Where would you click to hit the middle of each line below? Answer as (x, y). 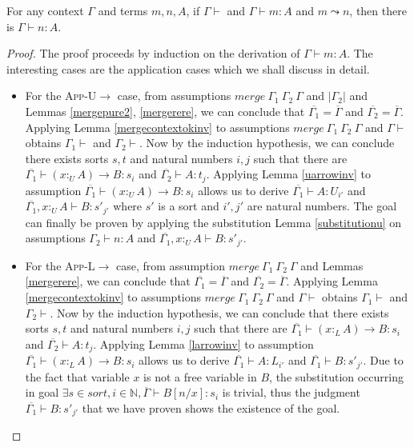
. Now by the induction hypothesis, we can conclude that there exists (219, 312)
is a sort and (189, 206)
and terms (123, 10)
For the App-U (61, 96)
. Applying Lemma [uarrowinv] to (288, 174)
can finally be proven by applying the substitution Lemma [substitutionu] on (213, 222)
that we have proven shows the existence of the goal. (211, 407)
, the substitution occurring (336, 376)
